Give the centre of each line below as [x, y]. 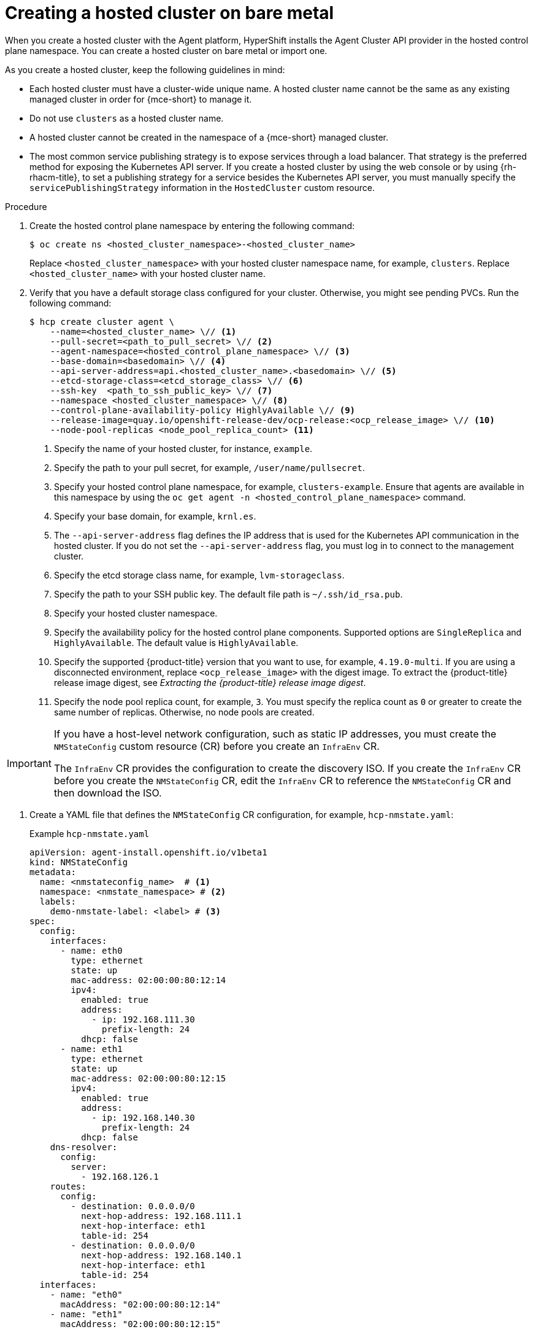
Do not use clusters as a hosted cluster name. [127, 118]
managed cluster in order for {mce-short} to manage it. [141, 99]
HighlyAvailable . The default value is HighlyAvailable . [176, 642]
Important [29, 763]
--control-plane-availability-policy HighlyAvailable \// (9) [203, 410]
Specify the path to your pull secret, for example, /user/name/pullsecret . [209, 467]
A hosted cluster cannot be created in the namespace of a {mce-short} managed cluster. [209, 137]
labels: [58, 901]
